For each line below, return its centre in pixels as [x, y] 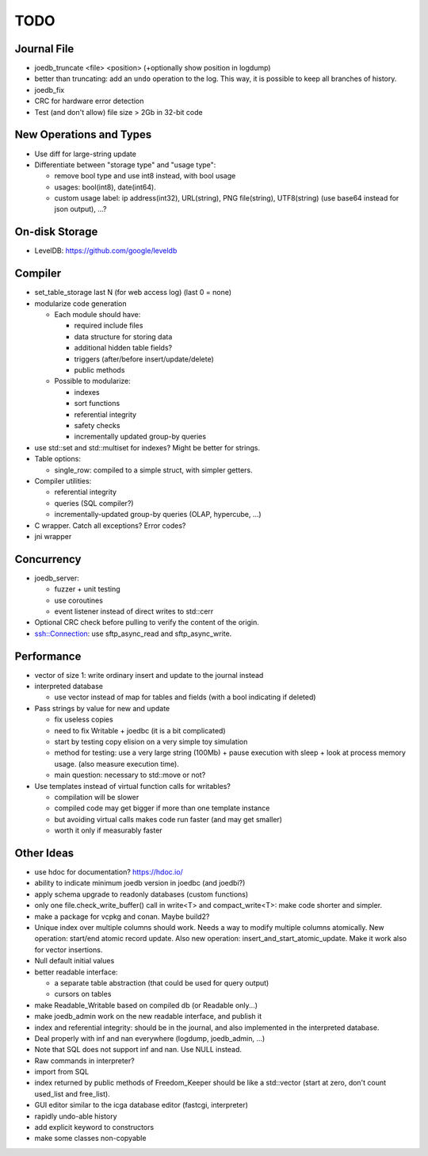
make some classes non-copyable [90, 1139]
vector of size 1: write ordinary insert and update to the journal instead [149, 675]
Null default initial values [75, 961]
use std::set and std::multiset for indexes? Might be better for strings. [147, 447]
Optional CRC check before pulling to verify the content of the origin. [147, 622]
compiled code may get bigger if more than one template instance [162, 808]
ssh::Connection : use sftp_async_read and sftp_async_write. [133, 634]
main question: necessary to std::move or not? [130, 775]
